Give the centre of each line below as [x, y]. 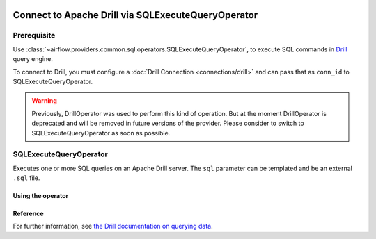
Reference [28, 214]
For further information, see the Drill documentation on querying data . [113, 226]
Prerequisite [34, 35]
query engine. [33, 59]
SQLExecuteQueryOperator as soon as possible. [101, 133]
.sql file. [26, 178]
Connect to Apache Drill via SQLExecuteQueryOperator [135, 15]
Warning [44, 101]
